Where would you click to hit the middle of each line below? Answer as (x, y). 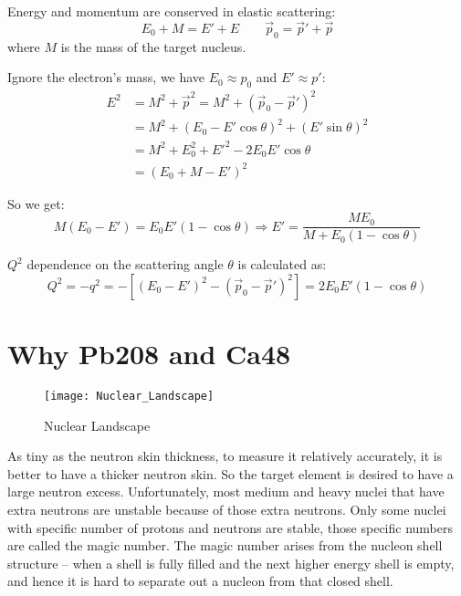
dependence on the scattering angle (125, 264)
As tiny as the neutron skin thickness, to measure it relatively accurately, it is (225, 456)
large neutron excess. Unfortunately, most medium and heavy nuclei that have (226, 491)
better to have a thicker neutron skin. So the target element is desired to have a (230, 473)
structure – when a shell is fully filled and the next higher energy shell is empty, (231, 563)
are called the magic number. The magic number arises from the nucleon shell (225, 545)
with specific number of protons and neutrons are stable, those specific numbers (230, 527)
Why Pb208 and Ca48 (149, 354)
